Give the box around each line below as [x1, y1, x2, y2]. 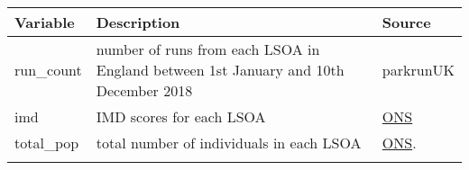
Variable [14, 12, 75, 32]
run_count [14, 59, 82, 80]
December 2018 [96, 80, 193, 101]
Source [382, 12, 431, 32]
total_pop [14, 132, 79, 153]
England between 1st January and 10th [96, 59, 345, 80]
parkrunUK [382, 59, 455, 80]
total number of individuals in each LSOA [96, 132, 362, 153]
